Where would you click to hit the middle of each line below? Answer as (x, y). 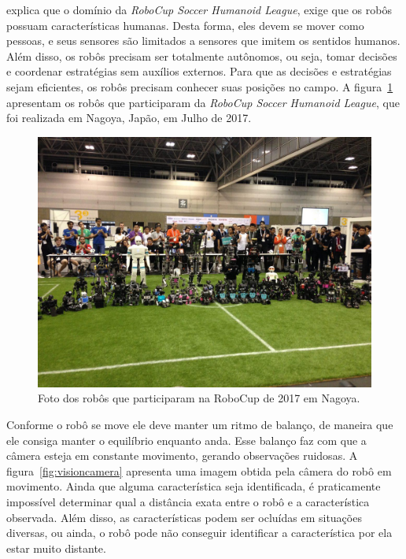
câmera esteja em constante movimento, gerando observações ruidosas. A (182, 455)
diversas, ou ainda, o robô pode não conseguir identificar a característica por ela (199, 533)
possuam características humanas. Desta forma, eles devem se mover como (185, 25)
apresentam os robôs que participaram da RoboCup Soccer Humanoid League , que (203, 102)
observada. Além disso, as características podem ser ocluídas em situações (184, 517)
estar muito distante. (56, 548)
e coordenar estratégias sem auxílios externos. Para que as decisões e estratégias (199, 71)
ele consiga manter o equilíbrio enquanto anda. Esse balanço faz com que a (186, 440)
